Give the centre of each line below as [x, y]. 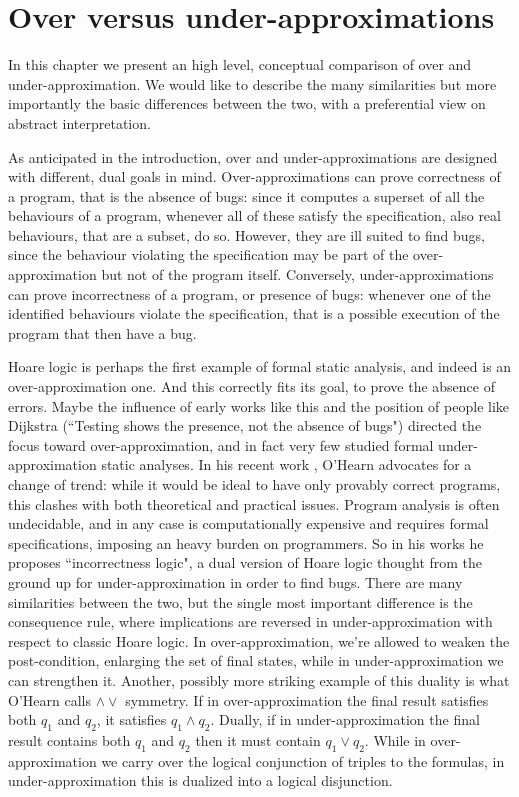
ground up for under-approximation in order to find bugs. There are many [235, 581]
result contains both [69, 739]
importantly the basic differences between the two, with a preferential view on [247, 103]
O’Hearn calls [49, 699]
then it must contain [258, 739]
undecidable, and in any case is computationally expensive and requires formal [248, 523]
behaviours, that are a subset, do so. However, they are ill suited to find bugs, [247, 234]
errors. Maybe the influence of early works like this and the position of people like [259, 405]
